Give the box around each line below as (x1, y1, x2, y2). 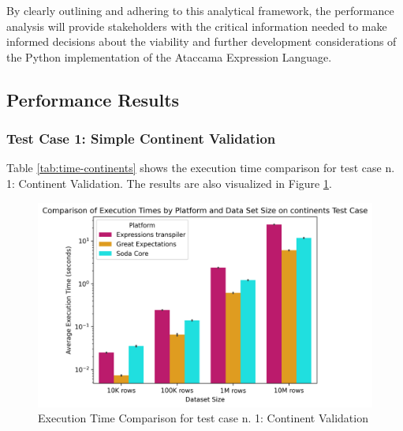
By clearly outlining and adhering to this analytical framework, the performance (6, 2, 394, 18)
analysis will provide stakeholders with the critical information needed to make (6, 17, 387, 34)
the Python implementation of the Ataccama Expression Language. (6, 48, 332, 65)
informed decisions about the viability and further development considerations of (6, 33, 397, 50)
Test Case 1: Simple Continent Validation (6, 129, 276, 148)
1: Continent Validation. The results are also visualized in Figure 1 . (6, 174, 332, 191)
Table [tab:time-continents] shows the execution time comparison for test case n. (6, 159, 395, 176)
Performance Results (6, 87, 180, 111)
